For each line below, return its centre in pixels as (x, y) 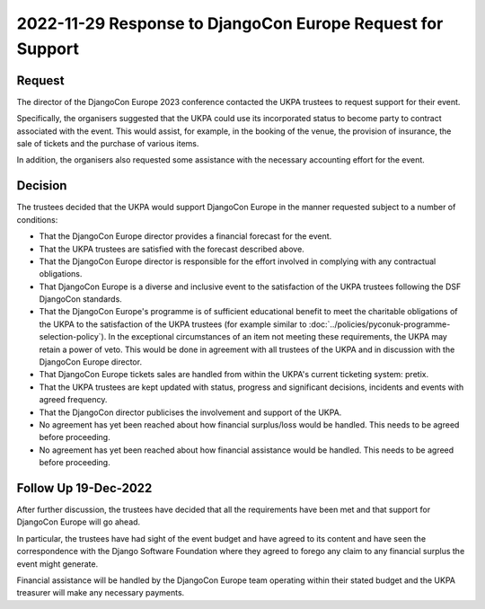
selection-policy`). (73, 337)
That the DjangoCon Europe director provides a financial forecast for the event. (185, 236)
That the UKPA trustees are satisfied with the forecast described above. (172, 249)
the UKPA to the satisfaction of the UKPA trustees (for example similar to (173, 324)
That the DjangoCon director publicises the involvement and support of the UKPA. (190, 412)
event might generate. (57, 564)
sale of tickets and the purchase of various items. (108, 144)
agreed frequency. (73, 400)
